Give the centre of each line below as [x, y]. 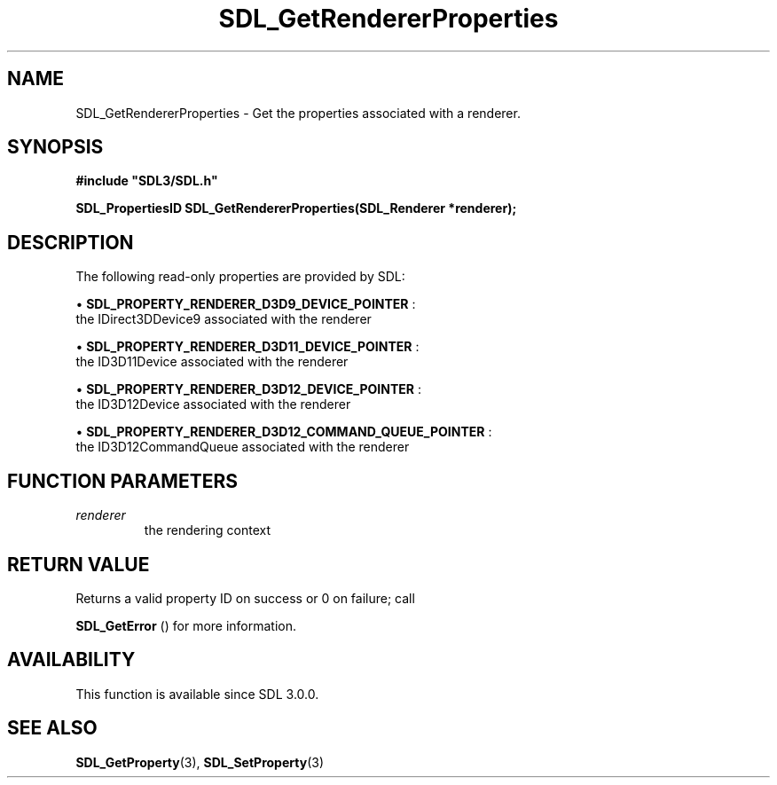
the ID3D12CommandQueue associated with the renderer [243, 447]
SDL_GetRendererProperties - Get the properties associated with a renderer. [298, 113]
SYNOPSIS [55, 147]
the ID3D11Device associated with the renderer [212, 362]
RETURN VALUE [78, 564]
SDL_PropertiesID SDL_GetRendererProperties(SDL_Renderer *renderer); [296, 208]
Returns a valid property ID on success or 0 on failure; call [245, 598]
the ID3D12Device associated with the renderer [213, 404]
